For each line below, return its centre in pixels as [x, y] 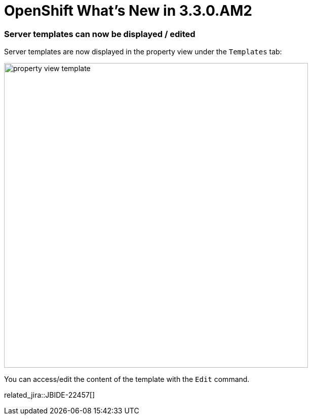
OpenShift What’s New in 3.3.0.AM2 [128, 11]
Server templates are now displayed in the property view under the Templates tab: [143, 52]
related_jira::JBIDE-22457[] [50, 395]
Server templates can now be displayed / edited [100, 34]
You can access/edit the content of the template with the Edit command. [127, 379]
